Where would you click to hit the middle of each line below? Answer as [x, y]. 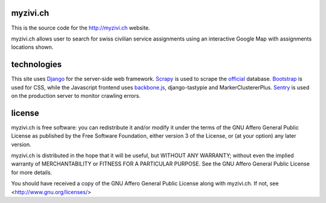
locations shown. [32, 47]
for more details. [32, 172]
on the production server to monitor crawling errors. [76, 95]
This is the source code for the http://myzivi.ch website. [81, 28]
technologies [37, 64]
